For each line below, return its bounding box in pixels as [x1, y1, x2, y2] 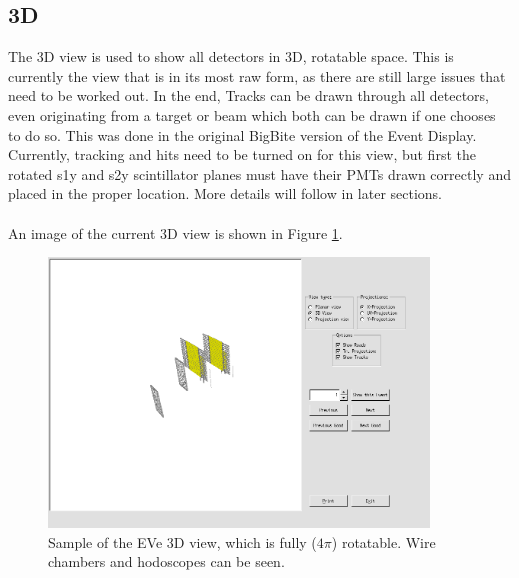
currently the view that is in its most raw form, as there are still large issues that [8, 65, 506, 86]
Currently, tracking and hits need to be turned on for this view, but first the [8, 144, 476, 165]
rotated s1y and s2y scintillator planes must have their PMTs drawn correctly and [8, 163, 511, 184]
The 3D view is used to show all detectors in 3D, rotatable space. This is [8, 46, 454, 67]
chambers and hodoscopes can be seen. [48, 551, 285, 572]
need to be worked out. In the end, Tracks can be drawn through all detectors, [8, 85, 490, 106]
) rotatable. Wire [331, 531, 436, 552]
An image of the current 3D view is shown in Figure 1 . [8, 222, 343, 243]
